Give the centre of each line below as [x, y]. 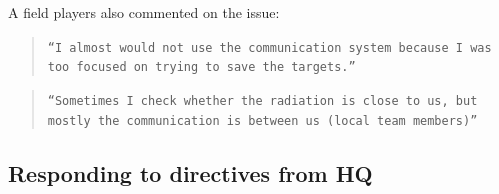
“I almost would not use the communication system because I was [269, 47]
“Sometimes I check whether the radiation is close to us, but [262, 100]
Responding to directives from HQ [190, 172]
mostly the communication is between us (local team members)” [262, 120]
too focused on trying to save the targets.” [201, 67]
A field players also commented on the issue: [144, 12]
